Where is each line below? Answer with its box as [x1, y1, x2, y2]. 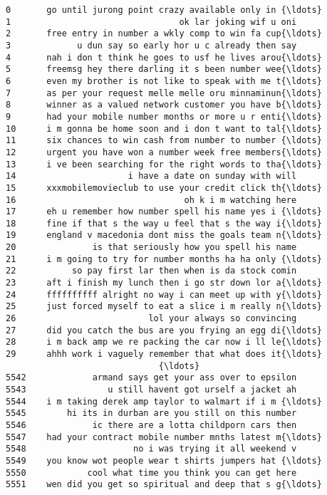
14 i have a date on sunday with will [6, 171, 297, 182]
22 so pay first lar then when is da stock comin [6, 266, 297, 276]
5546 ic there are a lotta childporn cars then [6, 420, 297, 430]
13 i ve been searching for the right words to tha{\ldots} [6, 159, 322, 170]
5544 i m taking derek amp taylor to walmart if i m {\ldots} [6, 396, 322, 407]
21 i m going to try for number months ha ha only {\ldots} [6, 254, 322, 264]
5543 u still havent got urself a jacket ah [6, 385, 297, 395]
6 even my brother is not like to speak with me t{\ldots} [6, 75, 322, 86]
